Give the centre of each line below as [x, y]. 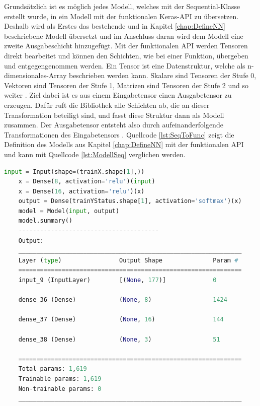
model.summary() [46, 221]
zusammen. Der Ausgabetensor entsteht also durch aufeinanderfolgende [114, 125]
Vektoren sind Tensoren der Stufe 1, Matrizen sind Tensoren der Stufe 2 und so [126, 85]
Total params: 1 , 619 [53, 369]
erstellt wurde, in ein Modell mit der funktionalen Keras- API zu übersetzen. [121, 16]
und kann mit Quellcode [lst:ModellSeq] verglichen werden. [95, 154]
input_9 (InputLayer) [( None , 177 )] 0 [117, 280]
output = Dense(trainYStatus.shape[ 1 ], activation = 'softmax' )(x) [130, 201]
